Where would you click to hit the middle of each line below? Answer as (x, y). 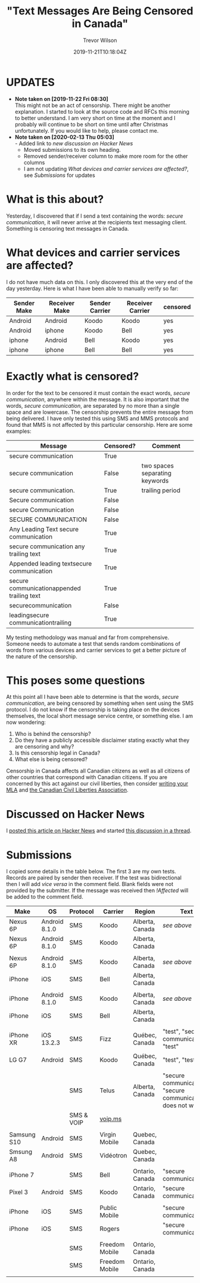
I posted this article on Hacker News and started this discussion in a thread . (99, 831)
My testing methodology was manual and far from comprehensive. (88, 637)
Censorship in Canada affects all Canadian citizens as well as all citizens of (98, 771)
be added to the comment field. (45, 897)
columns (34, 162)
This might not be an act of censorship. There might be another (93, 105)
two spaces (158, 466)
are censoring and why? (44, 747)
